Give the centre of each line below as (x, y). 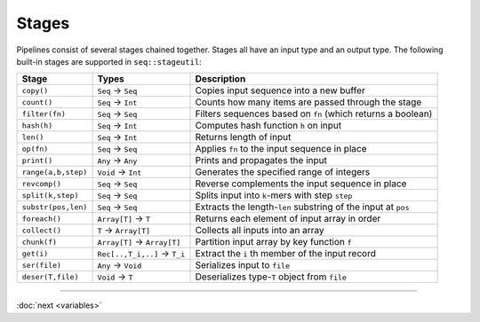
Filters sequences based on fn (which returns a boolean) (314, 114)
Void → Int (120, 172)
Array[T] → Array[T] (139, 242)
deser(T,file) (50, 276)
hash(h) (37, 126)
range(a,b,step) (55, 172)
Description (220, 79)
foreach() (42, 219)
